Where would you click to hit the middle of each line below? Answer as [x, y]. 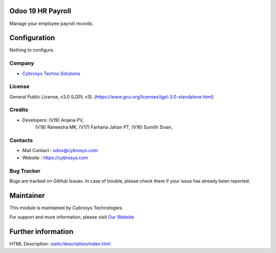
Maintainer [27, 196]
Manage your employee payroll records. [52, 23]
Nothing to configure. [32, 50]
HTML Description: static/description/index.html [60, 244]
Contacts [21, 140]
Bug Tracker [25, 171]
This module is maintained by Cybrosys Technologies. [66, 208]
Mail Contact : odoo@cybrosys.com [60, 150]
